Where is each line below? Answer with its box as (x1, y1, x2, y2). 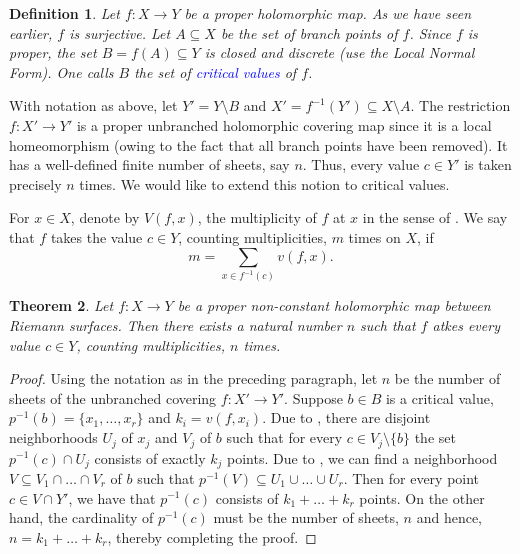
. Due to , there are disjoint (262, 407, 431, 428)
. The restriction (410, 95, 511, 116)
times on (348, 226, 401, 247)
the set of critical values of (134, 61, 297, 82)
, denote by (70, 207, 140, 228)
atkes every (432, 315, 500, 336)
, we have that (68, 487, 156, 508)
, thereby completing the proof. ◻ (107, 526, 317, 547)
